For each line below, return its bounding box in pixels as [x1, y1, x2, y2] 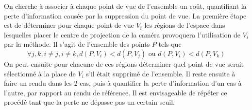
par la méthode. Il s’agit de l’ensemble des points [4, 39, 150, 49]
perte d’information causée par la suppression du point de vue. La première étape [4, 10, 247, 20]
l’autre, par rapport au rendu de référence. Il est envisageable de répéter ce [4, 87, 227, 97]
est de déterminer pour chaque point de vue [4, 20, 134, 30]
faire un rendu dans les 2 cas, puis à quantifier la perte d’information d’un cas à [4, 78, 242, 88]
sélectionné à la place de [4, 68, 76, 78]
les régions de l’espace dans [144, 20, 225, 30]
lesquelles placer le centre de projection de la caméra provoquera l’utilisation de [4, 29, 240, 39]
